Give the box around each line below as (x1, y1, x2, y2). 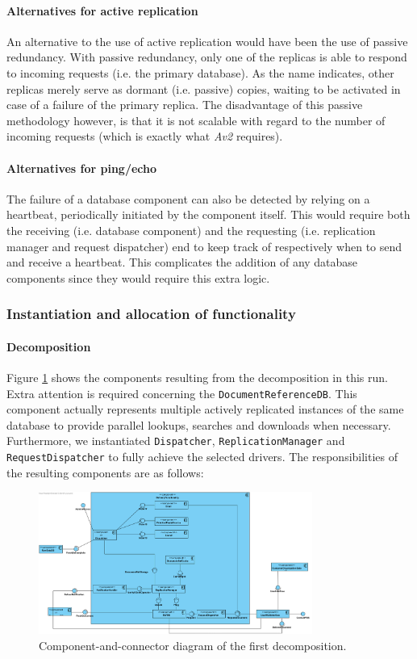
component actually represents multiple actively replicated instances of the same (6, 401, 404, 418)
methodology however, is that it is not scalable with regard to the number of (6, 111, 386, 128)
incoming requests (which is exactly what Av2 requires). (6, 128, 283, 145)
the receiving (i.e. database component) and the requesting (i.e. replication (6, 221, 376, 238)
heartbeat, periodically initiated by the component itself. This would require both (6, 206, 411, 223)
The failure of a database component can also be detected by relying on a (6, 190, 370, 207)
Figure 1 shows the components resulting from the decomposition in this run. (6, 368, 388, 385)
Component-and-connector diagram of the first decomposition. (39, 636, 347, 653)
